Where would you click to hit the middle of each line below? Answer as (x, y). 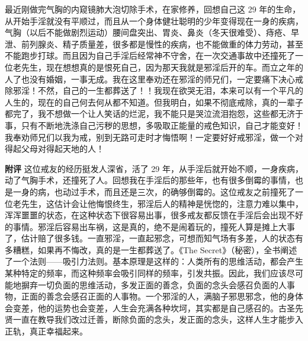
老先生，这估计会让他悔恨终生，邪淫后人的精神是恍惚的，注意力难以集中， (158, 203)
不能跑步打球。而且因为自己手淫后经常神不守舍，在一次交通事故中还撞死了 (150, 55)
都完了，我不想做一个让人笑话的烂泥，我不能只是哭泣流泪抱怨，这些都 (142, 114)
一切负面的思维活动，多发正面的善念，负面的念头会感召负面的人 (162, 284)
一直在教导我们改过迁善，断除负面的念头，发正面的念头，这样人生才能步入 (158, 319)
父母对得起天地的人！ (62, 149)
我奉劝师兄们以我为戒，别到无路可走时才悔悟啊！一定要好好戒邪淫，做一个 (150, 137)
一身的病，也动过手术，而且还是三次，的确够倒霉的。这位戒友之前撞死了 (154, 191)
